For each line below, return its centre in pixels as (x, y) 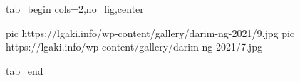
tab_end (25, 70)
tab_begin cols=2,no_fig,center (75, 9)
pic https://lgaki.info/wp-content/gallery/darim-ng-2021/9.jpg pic (150, 32)
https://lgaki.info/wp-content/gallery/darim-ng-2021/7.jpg (134, 47)
